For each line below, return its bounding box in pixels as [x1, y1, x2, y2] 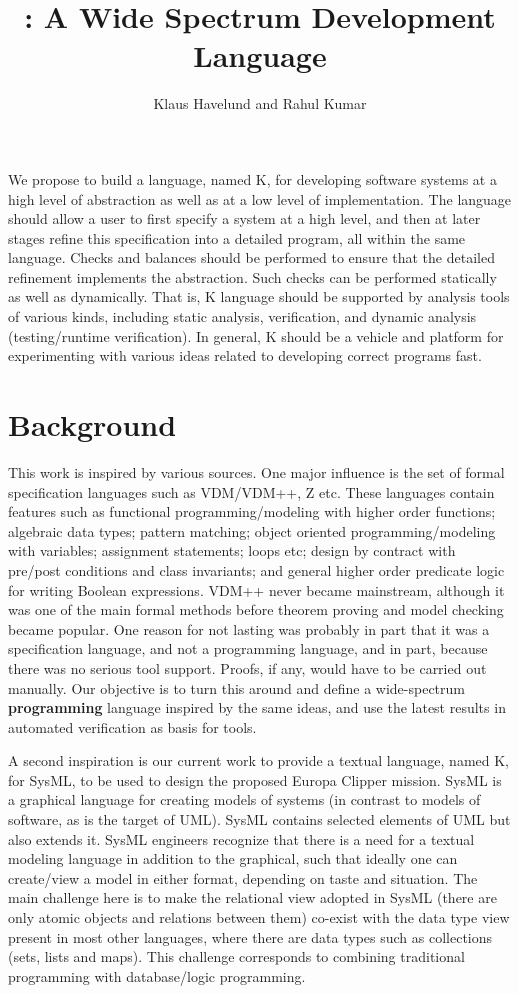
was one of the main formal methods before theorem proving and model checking [8, 599, 504, 620]
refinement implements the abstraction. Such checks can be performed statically [8, 266, 497, 287]
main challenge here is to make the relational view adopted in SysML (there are [8, 887, 497, 908]
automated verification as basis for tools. [8, 716, 257, 737]
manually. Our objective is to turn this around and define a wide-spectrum [8, 677, 465, 698]
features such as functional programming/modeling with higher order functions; [8, 501, 496, 522]
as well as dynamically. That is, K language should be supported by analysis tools [8, 286, 510, 307]
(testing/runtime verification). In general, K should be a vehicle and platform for [8, 325, 504, 346]
